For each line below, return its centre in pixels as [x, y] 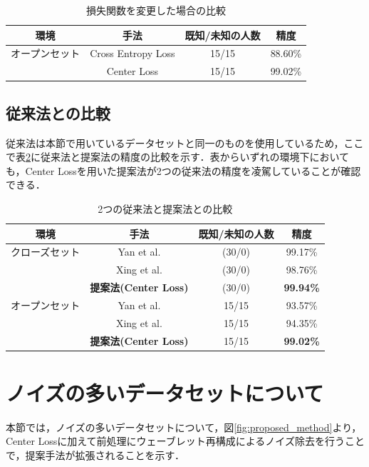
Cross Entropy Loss [132, 53]
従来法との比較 [58, 112]
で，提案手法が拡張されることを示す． [95, 455]
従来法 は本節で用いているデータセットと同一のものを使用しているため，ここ [185, 142]
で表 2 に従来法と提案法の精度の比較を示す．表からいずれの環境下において [178, 157]
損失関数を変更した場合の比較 [156, 10]
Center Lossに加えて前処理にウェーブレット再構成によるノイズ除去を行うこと [185, 441]
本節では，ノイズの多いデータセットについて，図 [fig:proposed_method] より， [184, 427]
